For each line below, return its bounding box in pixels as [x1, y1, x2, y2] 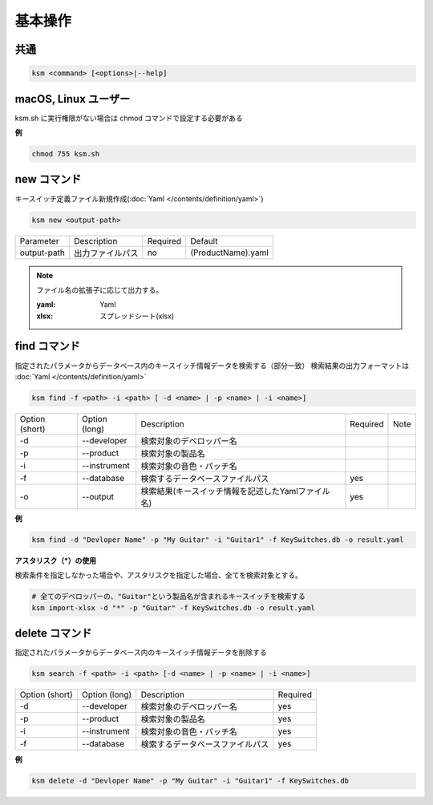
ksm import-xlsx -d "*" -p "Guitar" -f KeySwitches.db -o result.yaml [31, 603, 316, 613]
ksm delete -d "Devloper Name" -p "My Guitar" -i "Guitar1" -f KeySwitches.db [31, 776, 349, 786]
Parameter [19, 235, 59, 246]
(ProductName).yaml [190, 247, 269, 258]
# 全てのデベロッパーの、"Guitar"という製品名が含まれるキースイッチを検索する [31, 592, 306, 601]
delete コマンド [14, 626, 92, 641]
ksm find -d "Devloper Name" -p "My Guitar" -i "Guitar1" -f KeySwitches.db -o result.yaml [31, 535, 404, 544]
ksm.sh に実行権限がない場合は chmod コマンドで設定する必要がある [14, 113, 244, 123]
